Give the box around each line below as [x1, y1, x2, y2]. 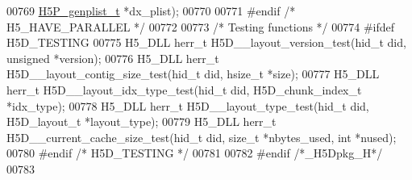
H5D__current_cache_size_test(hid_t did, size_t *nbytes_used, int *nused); [6, 128, 397, 145]
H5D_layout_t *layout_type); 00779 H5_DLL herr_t [6, 113, 277, 130]
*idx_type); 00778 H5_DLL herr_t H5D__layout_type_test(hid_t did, [6, 97, 369, 114]
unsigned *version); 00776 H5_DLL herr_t [6, 49, 219, 66]
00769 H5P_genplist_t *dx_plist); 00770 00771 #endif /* [6, 2, 296, 19]
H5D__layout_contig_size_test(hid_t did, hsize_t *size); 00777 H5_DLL [6, 65, 380, 82]
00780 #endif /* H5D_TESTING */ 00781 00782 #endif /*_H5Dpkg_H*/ [6, 144, 383, 161]
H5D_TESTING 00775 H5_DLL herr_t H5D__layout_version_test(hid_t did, [6, 34, 406, 51]
